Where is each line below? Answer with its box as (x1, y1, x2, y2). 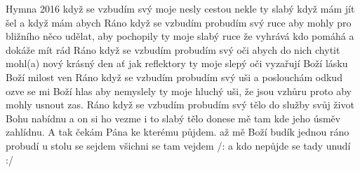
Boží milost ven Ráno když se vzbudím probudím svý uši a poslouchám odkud (6, 69, 342, 84)
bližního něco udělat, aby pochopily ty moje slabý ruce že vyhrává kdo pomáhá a (6, 29, 354, 43)
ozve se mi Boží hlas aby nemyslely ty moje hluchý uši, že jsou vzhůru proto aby (6, 83, 352, 98)
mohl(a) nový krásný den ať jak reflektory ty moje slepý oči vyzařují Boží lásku (6, 56, 348, 71)
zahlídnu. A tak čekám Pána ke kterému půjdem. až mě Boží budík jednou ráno (6, 124, 349, 139)
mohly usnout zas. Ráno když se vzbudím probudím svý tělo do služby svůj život (6, 97, 354, 112)
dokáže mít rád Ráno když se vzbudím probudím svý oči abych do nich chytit (6, 42, 340, 57)
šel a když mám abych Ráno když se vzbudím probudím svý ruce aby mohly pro (6, 15, 352, 29)
